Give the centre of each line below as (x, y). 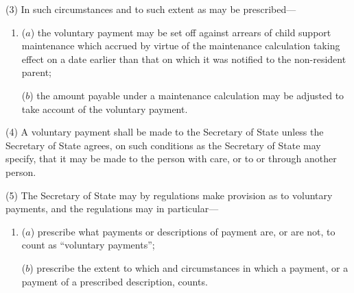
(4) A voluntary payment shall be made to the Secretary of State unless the (165, 132)
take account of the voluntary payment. (105, 109)
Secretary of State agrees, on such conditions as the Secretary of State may (163, 145)
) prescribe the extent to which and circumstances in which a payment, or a (189, 267)
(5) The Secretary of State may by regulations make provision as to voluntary (169, 195)
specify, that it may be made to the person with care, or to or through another (171, 158)
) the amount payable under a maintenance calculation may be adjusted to (187, 95)
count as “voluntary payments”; (88, 245)
